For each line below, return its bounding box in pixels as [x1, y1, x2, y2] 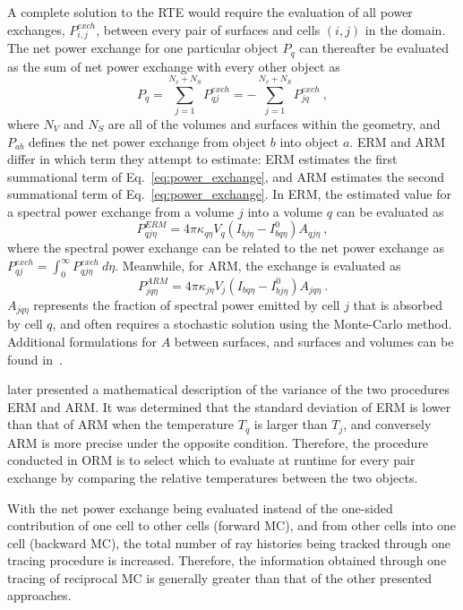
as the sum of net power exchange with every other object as [7, 56, 340, 75]
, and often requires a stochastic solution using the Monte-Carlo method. [52, 314, 452, 333]
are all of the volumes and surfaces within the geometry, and [107, 114, 441, 133]
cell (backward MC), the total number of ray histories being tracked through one [7, 533, 451, 552]
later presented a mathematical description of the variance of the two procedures [7, 380, 450, 399]
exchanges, [7, 20, 65, 39]
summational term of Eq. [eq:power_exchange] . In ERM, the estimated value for [7, 185, 451, 203]
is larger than [253, 415, 328, 434]
